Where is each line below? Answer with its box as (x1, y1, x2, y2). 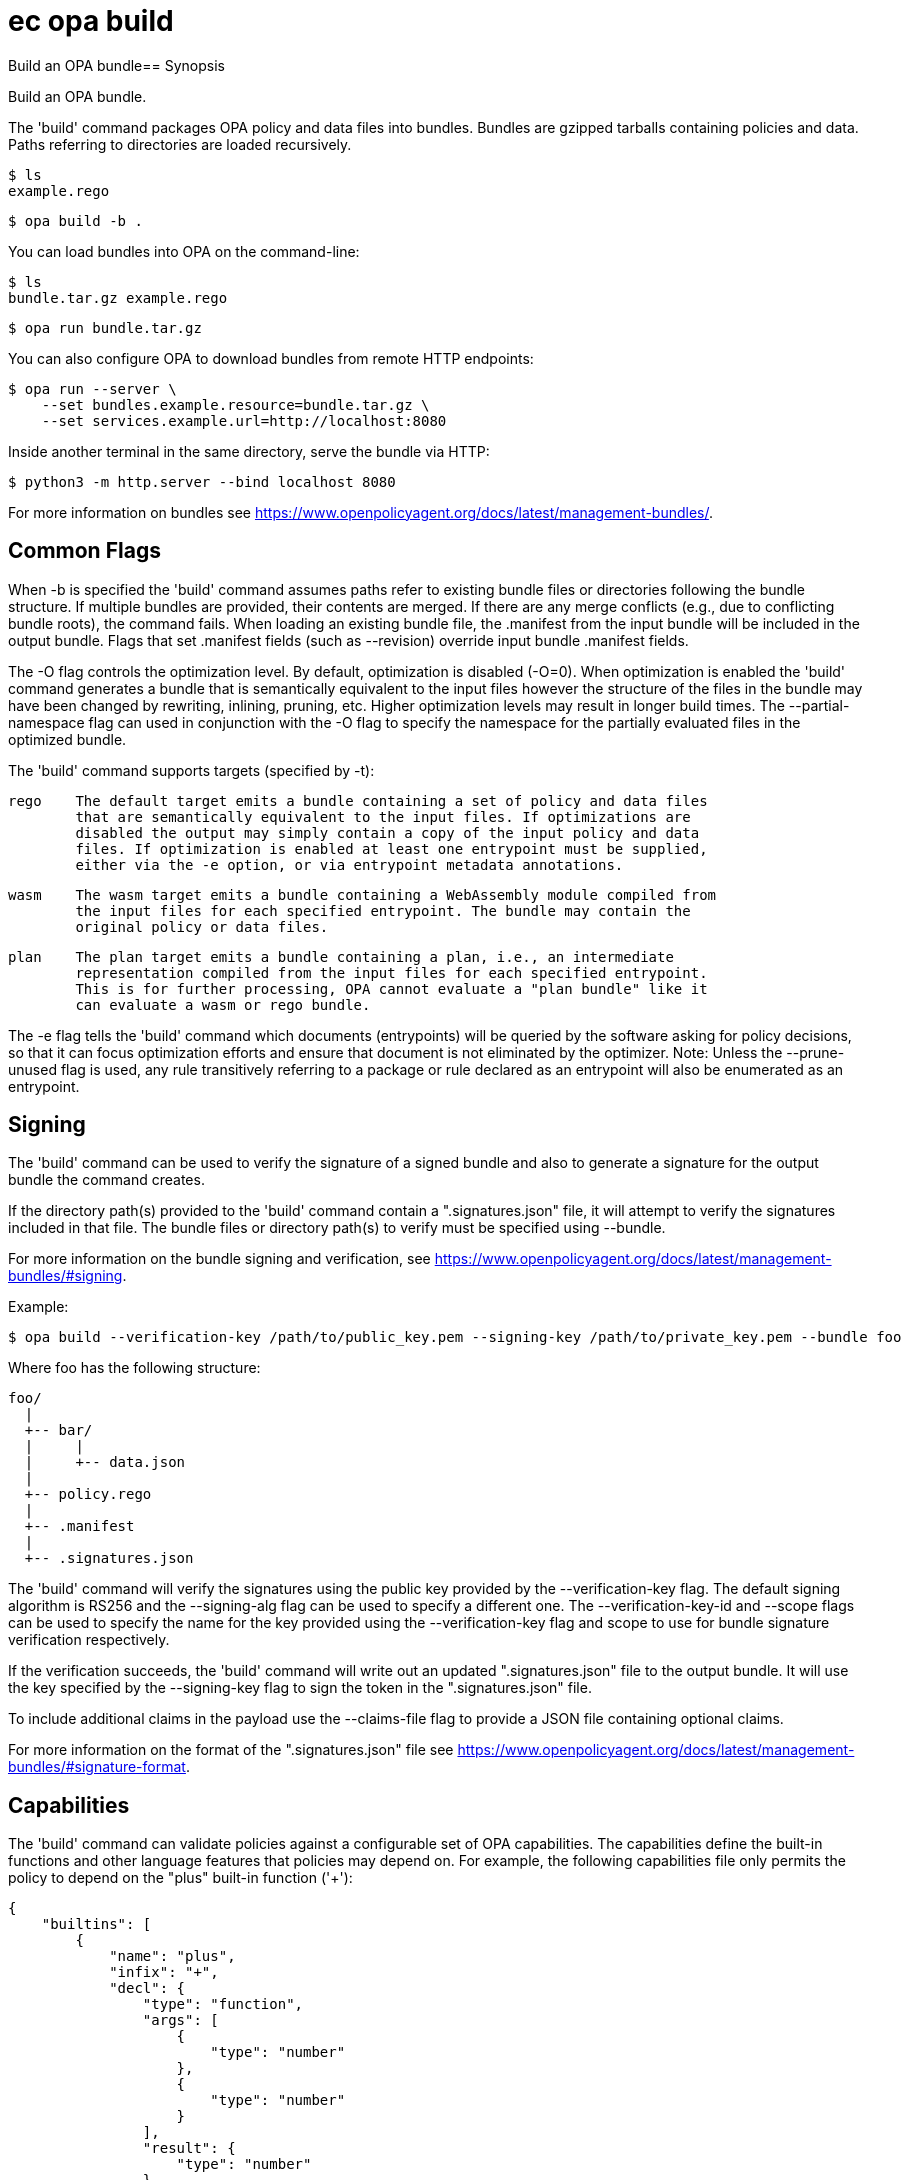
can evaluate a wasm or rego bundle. (75, 996, 371, 1013)
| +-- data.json (24, 1454, 186, 1471)
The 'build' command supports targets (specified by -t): (8, 761, 375, 779)
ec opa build (8, 4, 174, 38)
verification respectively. (8, 1631, 170, 1649)
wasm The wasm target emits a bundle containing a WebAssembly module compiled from (8, 886, 717, 903)
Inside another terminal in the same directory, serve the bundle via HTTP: (8, 442, 490, 460)
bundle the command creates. (8, 1171, 205, 1189)
